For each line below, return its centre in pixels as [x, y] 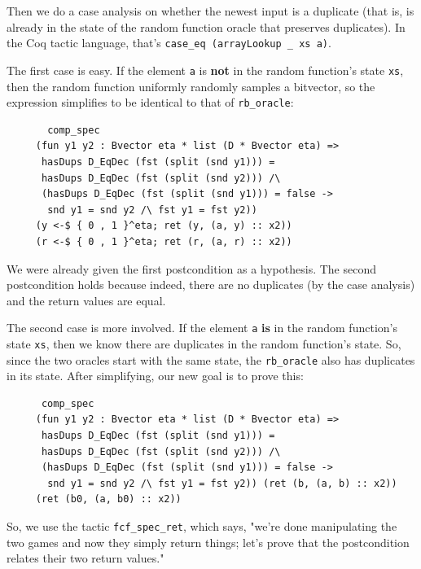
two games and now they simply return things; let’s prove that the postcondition [208, 542]
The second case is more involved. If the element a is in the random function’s [202, 328]
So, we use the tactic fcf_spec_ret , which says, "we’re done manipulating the [202, 526]
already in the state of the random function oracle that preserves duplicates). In [206, 26]
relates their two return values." [86, 558]
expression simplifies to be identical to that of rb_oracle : [150, 102]
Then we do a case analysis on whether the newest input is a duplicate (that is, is [210, 11]
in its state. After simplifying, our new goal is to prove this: [155, 376]
